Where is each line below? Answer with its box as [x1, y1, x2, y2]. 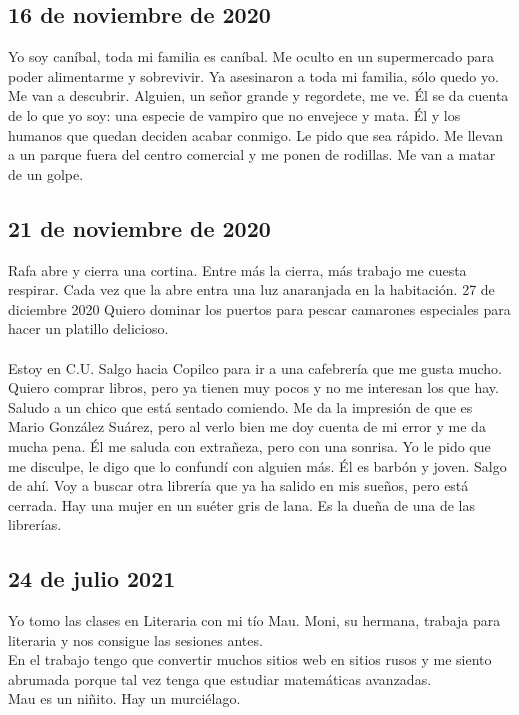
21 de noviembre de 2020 [8, 212, 271, 243]
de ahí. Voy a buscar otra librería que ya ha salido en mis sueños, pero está [8, 475, 469, 496]
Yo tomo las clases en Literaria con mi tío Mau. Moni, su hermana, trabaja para [8, 610, 501, 631]
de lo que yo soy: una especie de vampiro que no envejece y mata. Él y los [8, 104, 461, 125]
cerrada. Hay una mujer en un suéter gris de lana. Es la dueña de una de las [8, 494, 475, 515]
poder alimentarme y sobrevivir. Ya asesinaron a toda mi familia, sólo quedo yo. [8, 65, 499, 86]
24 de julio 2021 [8, 563, 176, 594]
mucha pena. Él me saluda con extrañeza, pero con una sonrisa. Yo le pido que [8, 435, 491, 456]
